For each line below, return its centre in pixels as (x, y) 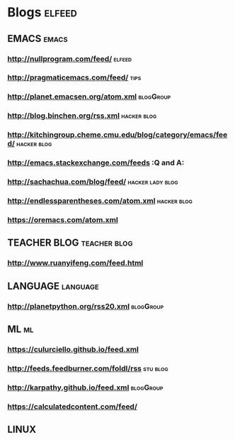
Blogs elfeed (42, 12)
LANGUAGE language (53, 286)
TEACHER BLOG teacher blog (70, 243)
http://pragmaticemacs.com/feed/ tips (74, 77)
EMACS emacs (38, 39)
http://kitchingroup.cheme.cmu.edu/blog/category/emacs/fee (117, 135)
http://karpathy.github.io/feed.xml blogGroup (85, 387)
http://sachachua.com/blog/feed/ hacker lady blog (93, 182)
